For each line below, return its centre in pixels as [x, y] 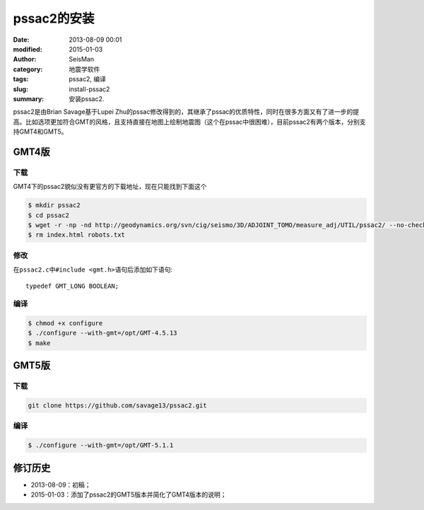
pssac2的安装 [54, 18]
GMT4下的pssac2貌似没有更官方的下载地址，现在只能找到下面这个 [110, 187]
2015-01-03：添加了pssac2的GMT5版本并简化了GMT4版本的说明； [129, 494]
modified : [28, 49]
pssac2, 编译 [87, 79]
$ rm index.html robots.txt [76, 235]
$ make [39, 343]
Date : [21, 40]
